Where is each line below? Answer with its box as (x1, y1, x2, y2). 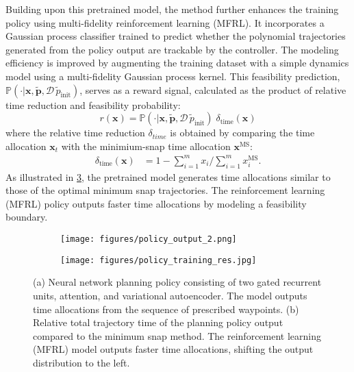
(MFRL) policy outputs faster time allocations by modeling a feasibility (5, 196, 307, 210)
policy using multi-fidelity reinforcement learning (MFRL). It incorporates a (5, 15, 325, 29)
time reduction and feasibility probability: (5, 97, 181, 112)
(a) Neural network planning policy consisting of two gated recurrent (33, 275, 322, 289)
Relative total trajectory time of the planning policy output (33, 315, 283, 330)
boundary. (5, 210, 48, 224)
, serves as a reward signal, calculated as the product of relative (79, 82, 346, 97)
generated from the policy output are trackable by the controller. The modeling (5, 42, 339, 56)
